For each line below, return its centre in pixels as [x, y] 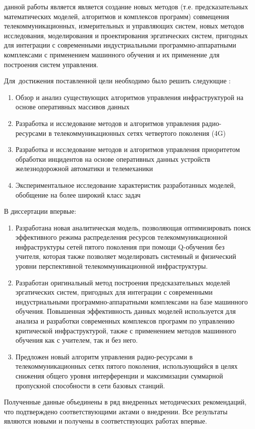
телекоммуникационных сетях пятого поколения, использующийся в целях [127, 366]
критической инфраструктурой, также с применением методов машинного [126, 330]
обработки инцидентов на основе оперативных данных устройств [113, 159]
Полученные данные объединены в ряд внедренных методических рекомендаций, [125, 402]
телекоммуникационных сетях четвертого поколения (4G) [140, 133]
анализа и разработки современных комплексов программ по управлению [125, 321]
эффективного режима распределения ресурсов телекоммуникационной [121, 237]
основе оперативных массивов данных [73, 107]
